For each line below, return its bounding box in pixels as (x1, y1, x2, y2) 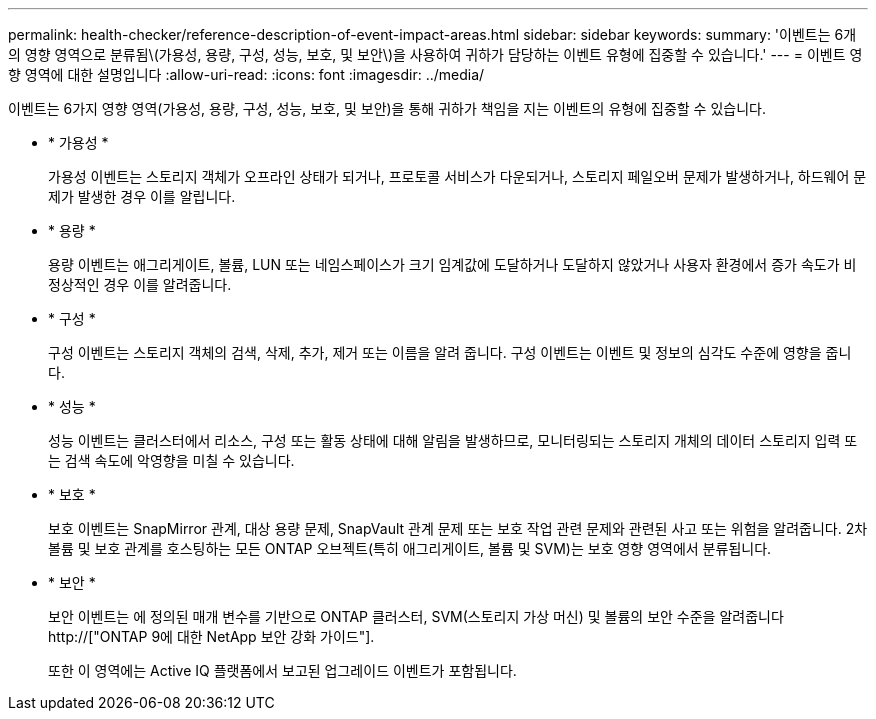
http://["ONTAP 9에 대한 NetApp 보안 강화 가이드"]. (48, 628, 375, 645)
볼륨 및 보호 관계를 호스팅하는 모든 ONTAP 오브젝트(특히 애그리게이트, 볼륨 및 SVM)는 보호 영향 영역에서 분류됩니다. (48, 540, 772, 557)
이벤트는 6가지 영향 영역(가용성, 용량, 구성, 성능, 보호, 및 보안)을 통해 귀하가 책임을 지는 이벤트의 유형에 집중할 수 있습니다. (8, 100, 766, 117)
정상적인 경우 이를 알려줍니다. (48, 276, 232, 293)
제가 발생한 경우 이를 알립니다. (48, 188, 236, 205)
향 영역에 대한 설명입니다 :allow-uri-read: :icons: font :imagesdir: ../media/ (8, 66, 485, 83)
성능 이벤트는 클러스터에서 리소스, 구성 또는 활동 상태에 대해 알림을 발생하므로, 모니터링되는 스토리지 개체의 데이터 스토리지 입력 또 (48, 432, 858, 449)
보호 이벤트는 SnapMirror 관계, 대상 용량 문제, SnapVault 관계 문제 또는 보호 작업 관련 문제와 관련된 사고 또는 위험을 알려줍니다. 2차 (48, 520, 868, 537)
